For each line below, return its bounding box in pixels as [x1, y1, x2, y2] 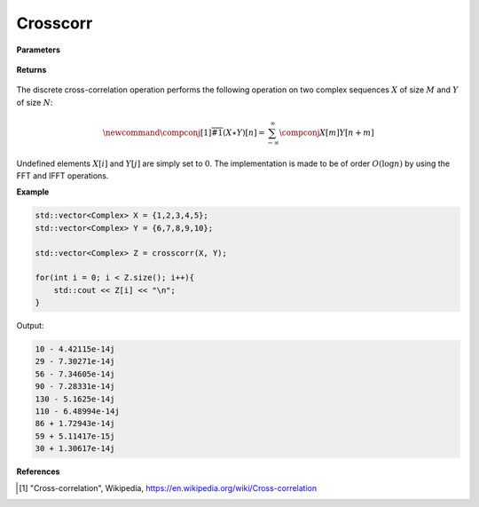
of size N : [16, 97, 53, 107]
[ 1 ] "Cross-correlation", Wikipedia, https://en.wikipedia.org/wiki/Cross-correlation [19, 482, 318, 493]
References [16, 466, 60, 477]
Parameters [16, 44, 61, 55]
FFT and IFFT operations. [16, 170, 109, 181]
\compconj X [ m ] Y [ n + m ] [279, 127, 374, 138]
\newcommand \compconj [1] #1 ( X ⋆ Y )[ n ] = [102, 127, 265, 138]
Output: [16, 321, 44, 331]
